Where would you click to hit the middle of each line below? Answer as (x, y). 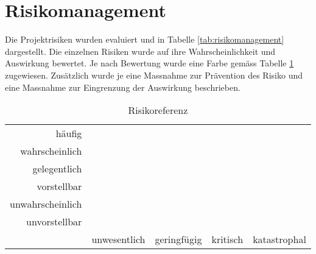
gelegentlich (57, 169)
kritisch (227, 239)
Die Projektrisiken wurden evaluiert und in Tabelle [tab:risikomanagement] (145, 39)
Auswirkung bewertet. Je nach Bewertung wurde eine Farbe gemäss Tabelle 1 (149, 63)
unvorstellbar (54, 222)
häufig (69, 133)
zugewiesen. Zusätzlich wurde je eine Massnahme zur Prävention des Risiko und (154, 75)
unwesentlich (118, 239)
